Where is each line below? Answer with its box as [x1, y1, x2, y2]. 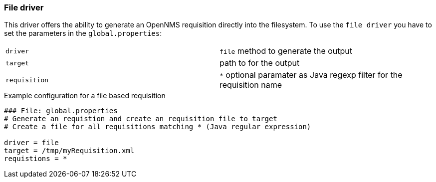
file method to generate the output [219, 46, 353, 56]
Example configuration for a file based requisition [4, 91, 166, 100]
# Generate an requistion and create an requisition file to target [4, 115, 277, 123]
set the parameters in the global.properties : [4, 29, 162, 38]
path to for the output [219, 58, 300, 68]
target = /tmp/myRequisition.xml [4, 147, 135, 155]
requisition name [219, 80, 282, 90]
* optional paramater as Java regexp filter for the [219, 70, 403, 80]
